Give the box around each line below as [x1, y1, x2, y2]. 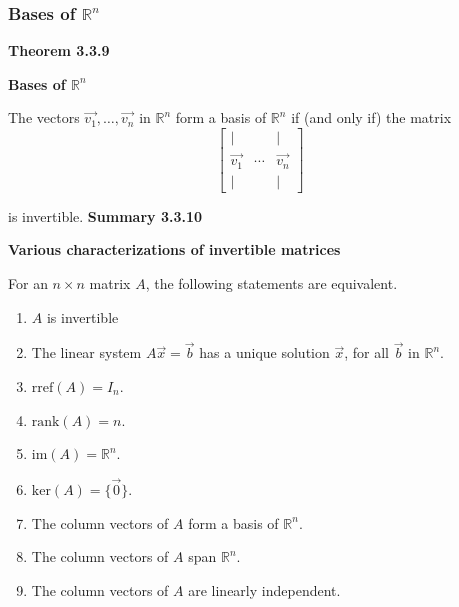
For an [8, 272, 48, 293]
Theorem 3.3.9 [8, 40, 110, 61]
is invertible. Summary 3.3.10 [8, 205, 203, 226]
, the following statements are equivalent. [145, 272, 398, 293]
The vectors [8, 107, 80, 128]
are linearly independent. [188, 579, 341, 600]
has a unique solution [199, 342, 330, 363]
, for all [344, 342, 389, 363]
